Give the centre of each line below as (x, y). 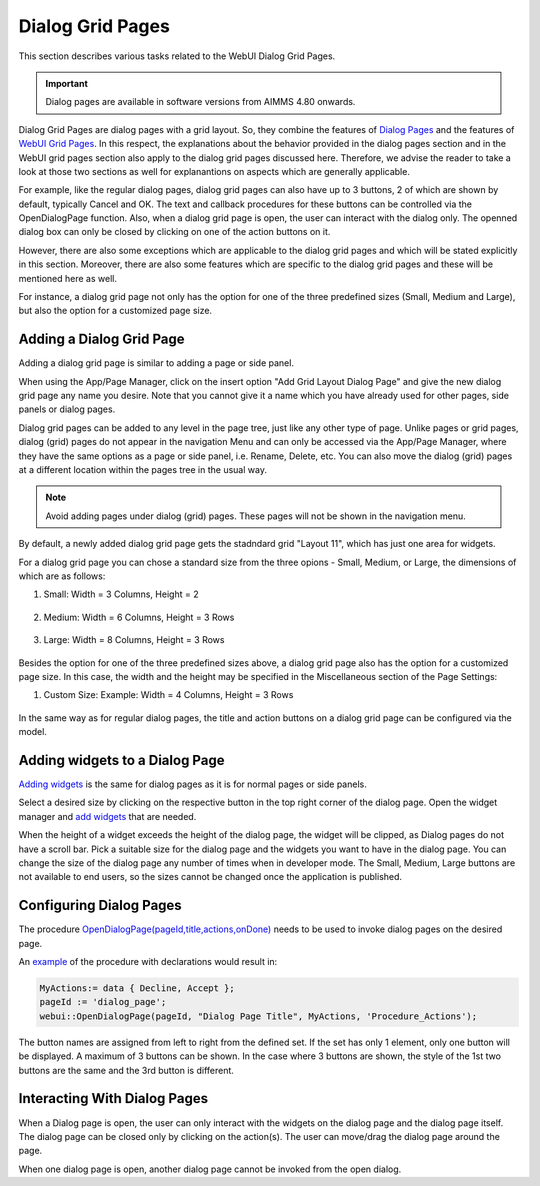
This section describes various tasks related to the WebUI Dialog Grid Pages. (177, 56)
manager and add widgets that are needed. (107, 816)
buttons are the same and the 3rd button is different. (126, 1070)
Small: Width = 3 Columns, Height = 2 (121, 594)
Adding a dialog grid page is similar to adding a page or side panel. (156, 363)
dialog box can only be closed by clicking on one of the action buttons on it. (174, 232)
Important (67, 83)
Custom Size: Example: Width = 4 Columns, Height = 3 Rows (168, 695)
